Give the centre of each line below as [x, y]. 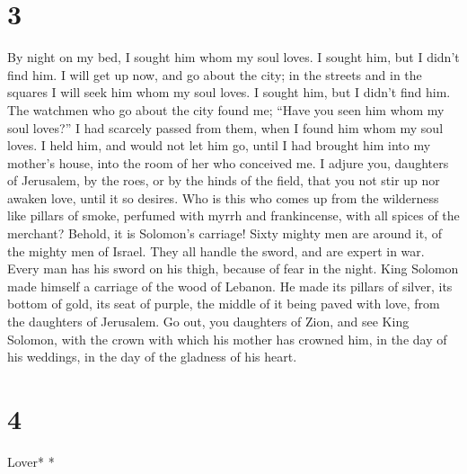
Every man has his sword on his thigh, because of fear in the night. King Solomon [233, 268]
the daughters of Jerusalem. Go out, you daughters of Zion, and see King [208, 322]
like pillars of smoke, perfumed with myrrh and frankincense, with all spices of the [233, 215]
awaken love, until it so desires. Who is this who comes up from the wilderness [223, 197]
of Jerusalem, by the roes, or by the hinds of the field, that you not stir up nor [224, 180]
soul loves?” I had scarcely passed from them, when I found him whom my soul [225, 127]
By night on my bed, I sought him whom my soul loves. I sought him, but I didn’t [233, 57]
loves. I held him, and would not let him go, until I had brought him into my [219, 145]
